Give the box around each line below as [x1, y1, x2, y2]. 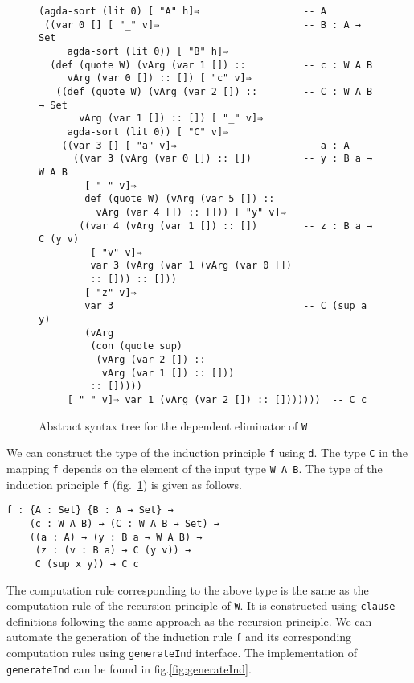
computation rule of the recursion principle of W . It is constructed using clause [6, 597, 396, 614]
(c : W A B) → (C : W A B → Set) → [29, 517, 219, 529]
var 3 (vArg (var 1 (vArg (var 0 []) [90, 260, 292, 272]
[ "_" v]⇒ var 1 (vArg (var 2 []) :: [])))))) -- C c [67, 394, 367, 406]
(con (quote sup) [90, 340, 182, 352]
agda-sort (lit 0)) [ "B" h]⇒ [67, 45, 229, 57]
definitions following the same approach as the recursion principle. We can [6, 612, 372, 629]
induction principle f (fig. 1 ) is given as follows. [6, 475, 242, 492]
